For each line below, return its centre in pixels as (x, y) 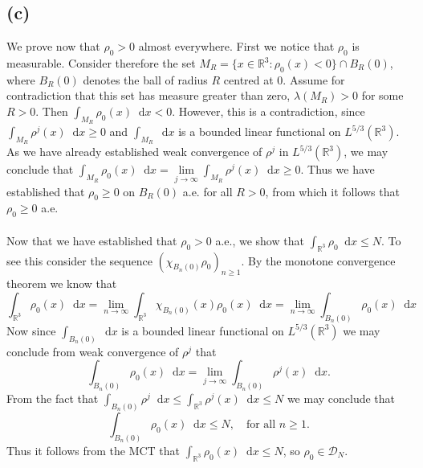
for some (382, 95)
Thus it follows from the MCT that (94, 450)
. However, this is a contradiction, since (268, 111)
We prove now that (53, 46)
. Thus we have (338, 169)
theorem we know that (62, 283)
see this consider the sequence (79, 260)
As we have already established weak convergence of (134, 152)
